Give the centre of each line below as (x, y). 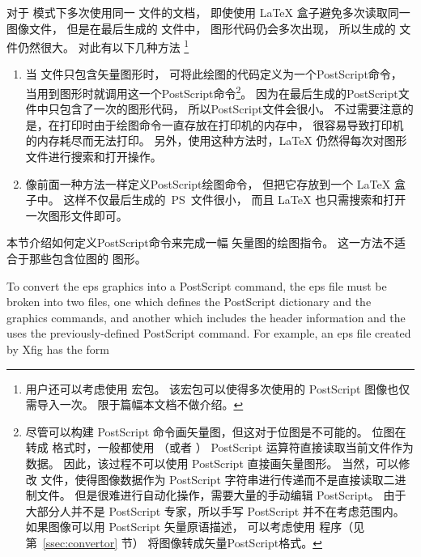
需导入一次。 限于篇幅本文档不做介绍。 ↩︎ (134, 404)
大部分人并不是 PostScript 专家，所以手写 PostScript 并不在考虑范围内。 (215, 510)
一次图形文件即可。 (77, 215)
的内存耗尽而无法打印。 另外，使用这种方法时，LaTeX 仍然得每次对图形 (216, 140)
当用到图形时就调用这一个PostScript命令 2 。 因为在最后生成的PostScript (212, 92)
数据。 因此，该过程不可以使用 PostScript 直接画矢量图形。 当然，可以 (212, 463)
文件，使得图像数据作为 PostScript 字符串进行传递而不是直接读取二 (218, 479)
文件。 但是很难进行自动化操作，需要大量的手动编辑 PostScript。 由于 (221, 495)
